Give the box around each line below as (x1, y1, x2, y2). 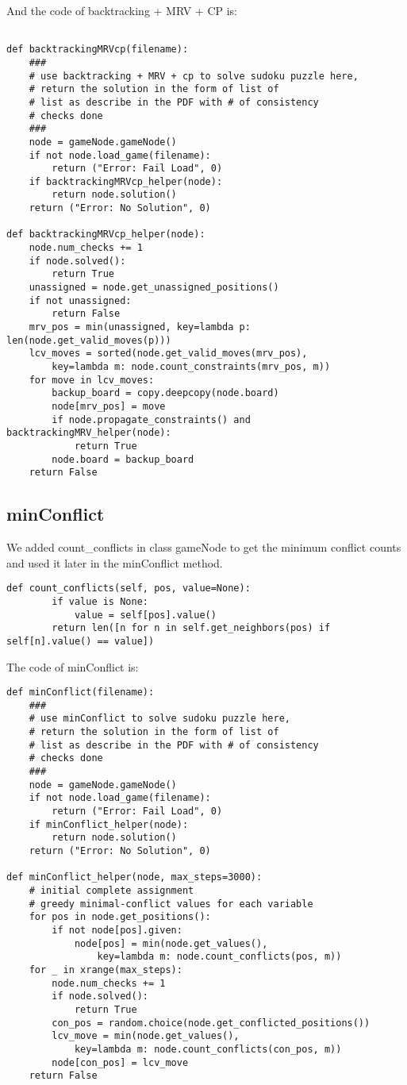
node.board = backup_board (52, 453, 194, 465)
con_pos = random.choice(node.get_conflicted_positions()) (52, 1017, 371, 1029)
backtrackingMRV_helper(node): (6, 427, 171, 439)
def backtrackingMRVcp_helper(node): (6, 229, 205, 240)
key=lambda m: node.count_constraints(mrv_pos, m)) (52, 361, 331, 372)
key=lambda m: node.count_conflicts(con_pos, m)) (74, 1043, 342, 1055)
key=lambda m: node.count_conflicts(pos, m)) (97, 951, 342, 963)
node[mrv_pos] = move (52, 400, 166, 412)
